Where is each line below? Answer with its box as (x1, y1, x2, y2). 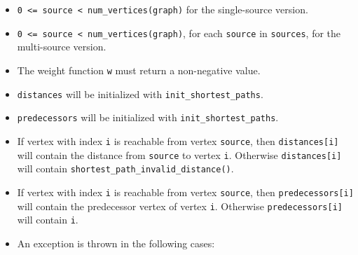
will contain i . (17, 212, 78, 227)
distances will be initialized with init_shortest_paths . (17, 86, 263, 101)
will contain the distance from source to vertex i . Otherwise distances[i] (17, 147, 342, 162)
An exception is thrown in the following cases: (17, 235, 215, 250)
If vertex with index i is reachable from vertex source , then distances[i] (17, 133, 339, 148)
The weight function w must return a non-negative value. (17, 62, 261, 77)
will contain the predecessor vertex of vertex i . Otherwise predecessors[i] (17, 198, 343, 213)
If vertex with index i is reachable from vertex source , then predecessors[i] (17, 184, 354, 199)
